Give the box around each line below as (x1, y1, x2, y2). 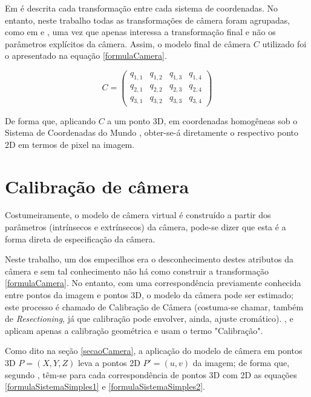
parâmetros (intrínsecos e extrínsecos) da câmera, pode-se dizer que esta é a (5, 221, 286, 233)
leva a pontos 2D (77, 356, 140, 369)
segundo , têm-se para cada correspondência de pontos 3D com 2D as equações (5, 368, 297, 381)
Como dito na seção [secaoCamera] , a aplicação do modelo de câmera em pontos (5, 344, 303, 357)
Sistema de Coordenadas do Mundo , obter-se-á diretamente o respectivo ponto (5, 126, 299, 139)
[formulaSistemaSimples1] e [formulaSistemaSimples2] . (5, 380, 205, 393)
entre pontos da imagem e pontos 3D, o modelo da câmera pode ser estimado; (5, 289, 293, 301)
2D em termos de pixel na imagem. (5, 138, 135, 150)
